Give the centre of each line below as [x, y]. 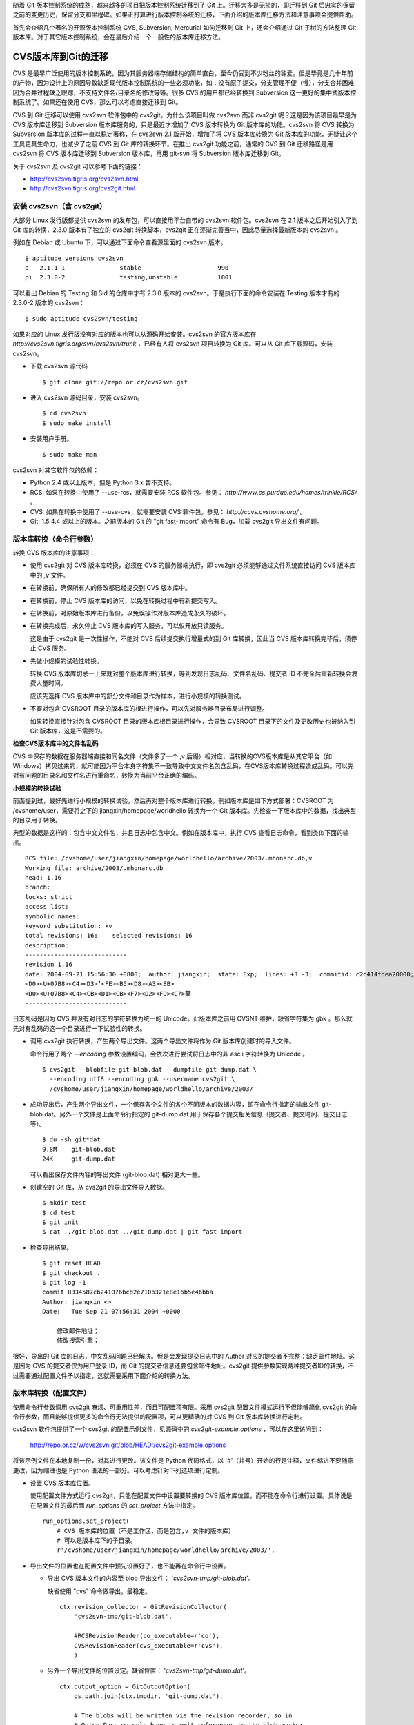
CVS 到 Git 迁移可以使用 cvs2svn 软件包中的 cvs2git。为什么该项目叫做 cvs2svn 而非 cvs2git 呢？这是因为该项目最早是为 [185, 115]
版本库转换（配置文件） [52, 1393]
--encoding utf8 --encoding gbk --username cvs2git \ [142, 1079]
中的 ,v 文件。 [49, 575]
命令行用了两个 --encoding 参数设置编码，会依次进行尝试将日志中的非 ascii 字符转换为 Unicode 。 [169, 1054]
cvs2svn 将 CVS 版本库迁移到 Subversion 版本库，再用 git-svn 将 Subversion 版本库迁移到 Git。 [149, 154]
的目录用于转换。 [37, 820]
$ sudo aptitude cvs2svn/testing [81, 318]
